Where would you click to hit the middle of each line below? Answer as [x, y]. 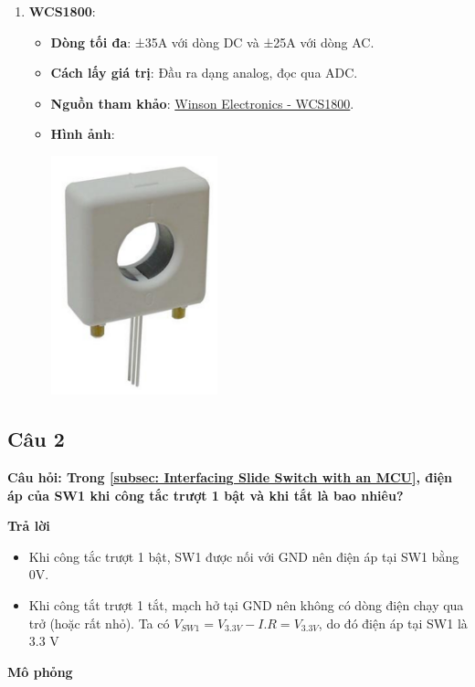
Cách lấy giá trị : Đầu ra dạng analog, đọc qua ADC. [204, 73]
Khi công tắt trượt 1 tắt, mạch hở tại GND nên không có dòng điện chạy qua [246, 605]
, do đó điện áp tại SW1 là [393, 623]
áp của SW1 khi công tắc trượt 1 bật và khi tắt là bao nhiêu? [206, 495]
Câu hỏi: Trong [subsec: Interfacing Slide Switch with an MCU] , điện [230, 477]
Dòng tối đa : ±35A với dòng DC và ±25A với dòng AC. [212, 42]
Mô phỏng [40, 671]
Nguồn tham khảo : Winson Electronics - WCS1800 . [202, 103]
